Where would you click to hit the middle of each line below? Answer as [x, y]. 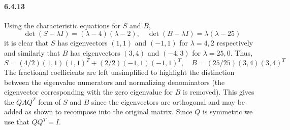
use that [17, 122]
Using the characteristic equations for [62, 25]
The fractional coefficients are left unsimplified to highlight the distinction [119, 72]
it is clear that [26, 43]
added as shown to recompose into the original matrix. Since [98, 112]
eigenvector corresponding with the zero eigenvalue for [88, 92]
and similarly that [32, 52]
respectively [235, 43]
